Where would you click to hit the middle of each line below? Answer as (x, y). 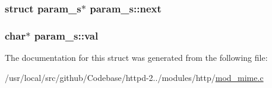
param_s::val (66, 35)
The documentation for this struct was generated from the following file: (136, 58)
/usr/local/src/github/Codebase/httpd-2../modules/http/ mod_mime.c (134, 77)
